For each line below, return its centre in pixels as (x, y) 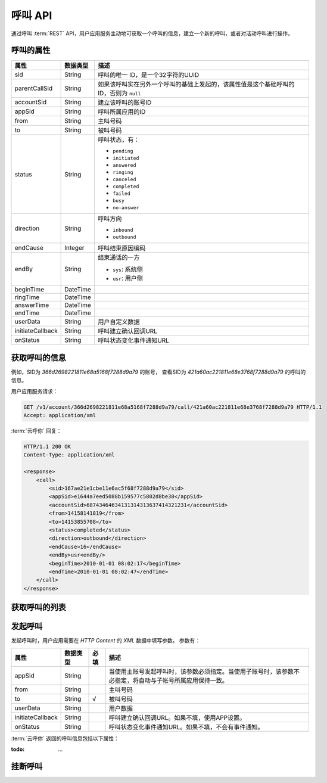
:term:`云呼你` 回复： (36, 431)
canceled (124, 180)
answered (124, 165)
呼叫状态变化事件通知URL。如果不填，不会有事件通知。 (186, 727)
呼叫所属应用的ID (122, 112)
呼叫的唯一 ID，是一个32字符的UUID (148, 75)
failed (121, 194)
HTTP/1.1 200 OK (47, 447)
